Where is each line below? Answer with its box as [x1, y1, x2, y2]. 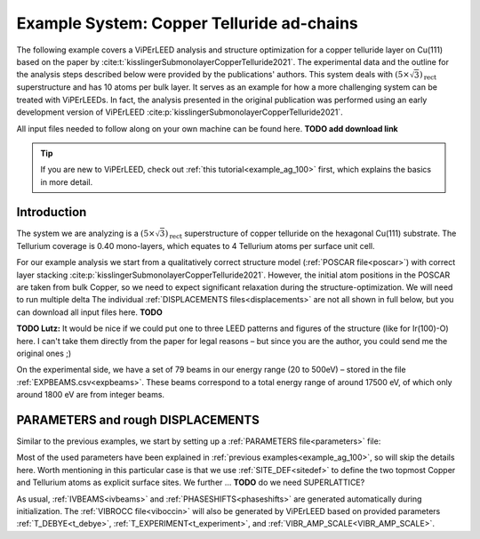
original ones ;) [16, 348, 72, 358]
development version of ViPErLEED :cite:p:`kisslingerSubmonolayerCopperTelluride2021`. [16, 107, 343, 117]
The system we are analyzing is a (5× [16, 228, 156, 238]
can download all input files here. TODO [16, 307, 164, 318]
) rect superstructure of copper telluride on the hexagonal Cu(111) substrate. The [164, 228, 457, 240]
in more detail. [40, 176, 93, 187]
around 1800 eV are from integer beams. [16, 390, 164, 400]
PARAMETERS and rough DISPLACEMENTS [16, 412, 260, 427]
